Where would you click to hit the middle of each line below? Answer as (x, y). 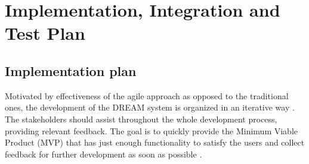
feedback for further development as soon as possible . (103, 154)
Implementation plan (71, 70)
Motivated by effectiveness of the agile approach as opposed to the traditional (147, 95)
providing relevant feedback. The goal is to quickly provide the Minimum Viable (151, 130)
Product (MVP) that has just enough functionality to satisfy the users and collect (155, 142)
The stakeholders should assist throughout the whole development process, (141, 119)
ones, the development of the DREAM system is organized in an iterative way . (150, 107)
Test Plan (45, 33)
